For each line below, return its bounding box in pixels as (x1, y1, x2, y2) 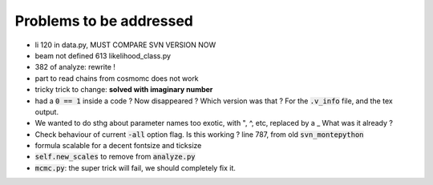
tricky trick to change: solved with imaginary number (34, 85, 213, 95)
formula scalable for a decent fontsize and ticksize (34, 141, 202, 151)
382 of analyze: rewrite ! (34, 62, 116, 72)
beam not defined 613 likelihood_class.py (34, 50, 172, 60)
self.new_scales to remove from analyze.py (34, 152, 196, 162)
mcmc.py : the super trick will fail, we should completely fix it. (34, 163, 237, 172)
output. (34, 107, 59, 116)
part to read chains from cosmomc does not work (34, 73, 200, 83)
